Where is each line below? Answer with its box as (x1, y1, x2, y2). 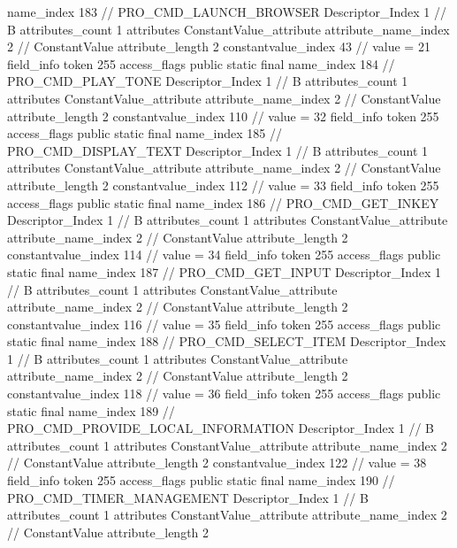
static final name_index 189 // (7, 401, 175, 420)
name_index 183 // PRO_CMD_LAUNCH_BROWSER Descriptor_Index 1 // (7, 3, 446, 20)
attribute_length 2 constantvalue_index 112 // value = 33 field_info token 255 (7, 175, 439, 194)
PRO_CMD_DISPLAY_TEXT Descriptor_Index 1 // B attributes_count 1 (7, 141, 429, 159)
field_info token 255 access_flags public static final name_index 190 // (7, 471, 395, 490)
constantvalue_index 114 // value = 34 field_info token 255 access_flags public (7, 245, 441, 264)
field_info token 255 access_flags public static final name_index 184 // (7, 54, 395, 73)
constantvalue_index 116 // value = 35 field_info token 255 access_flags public (7, 314, 441, 333)
